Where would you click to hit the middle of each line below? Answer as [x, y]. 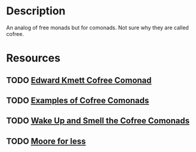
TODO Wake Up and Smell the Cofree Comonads [98, 121]
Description [36, 11]
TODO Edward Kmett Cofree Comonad [79, 80]
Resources [33, 58]
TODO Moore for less [46, 141]
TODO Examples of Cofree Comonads [78, 100]
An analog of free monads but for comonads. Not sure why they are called [98, 28]
